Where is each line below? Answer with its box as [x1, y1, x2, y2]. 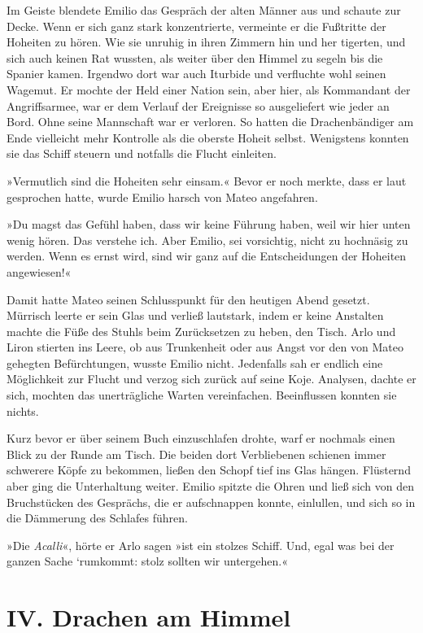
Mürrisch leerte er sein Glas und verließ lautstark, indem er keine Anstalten [7, 307, 384, 324]
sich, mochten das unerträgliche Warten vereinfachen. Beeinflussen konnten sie [7, 386, 397, 404]
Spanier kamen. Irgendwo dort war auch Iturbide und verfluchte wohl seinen [7, 65, 386, 82]
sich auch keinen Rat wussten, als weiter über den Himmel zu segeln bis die [7, 49, 383, 66]
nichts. [7, 402, 39, 419]
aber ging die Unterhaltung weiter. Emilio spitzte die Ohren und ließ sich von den [7, 478, 415, 495]
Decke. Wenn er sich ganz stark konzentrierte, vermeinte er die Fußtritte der [7, 17, 386, 34]
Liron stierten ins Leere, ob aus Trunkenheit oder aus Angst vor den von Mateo [7, 338, 403, 356]
